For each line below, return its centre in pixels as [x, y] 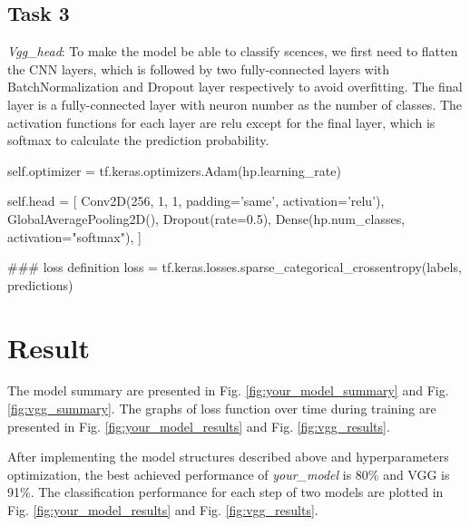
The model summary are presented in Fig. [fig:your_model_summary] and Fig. [228, 390]
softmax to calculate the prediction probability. [138, 140]
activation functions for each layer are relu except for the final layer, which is [221, 122]
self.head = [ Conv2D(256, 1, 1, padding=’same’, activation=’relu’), [196, 201]
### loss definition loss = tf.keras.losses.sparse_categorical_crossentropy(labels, [235, 267]
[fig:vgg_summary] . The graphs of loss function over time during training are [222, 409]
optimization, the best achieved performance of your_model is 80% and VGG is [229, 474]
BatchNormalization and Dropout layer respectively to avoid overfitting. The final [235, 87]
